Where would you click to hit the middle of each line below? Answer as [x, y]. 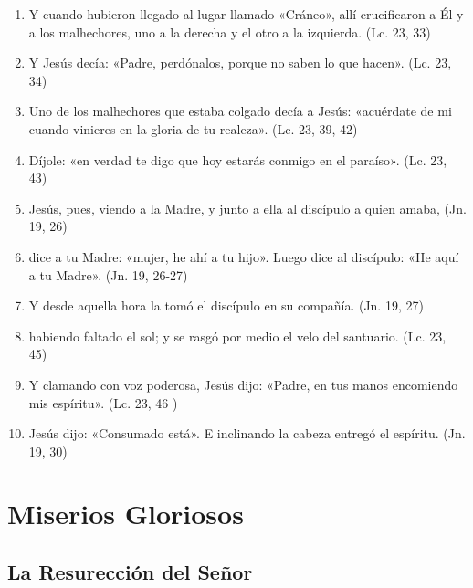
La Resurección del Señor [130, 572]
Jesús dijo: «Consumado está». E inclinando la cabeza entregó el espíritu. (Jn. [247, 433]
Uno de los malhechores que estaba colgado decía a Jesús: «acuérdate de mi [240, 111]
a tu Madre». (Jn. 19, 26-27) [108, 274]
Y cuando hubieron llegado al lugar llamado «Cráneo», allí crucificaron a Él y [246, 14]
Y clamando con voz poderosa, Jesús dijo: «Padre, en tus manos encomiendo [243, 384]
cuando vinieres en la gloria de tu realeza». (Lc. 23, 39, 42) [193, 128]
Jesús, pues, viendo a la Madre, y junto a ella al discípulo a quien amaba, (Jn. [247, 208]
